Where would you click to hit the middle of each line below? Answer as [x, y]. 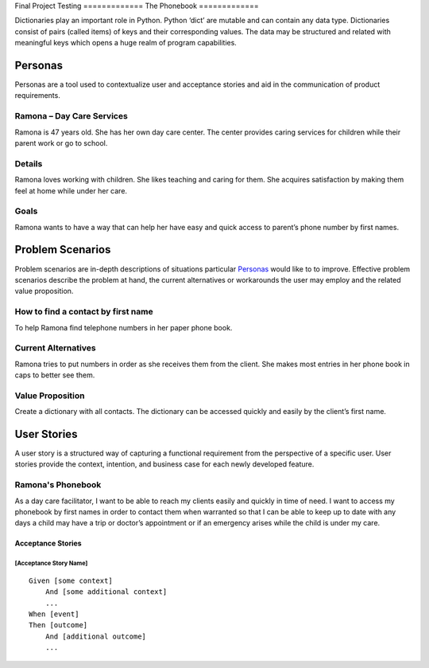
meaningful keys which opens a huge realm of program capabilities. [126, 43]
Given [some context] [71, 580]
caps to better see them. [55, 375]
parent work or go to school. [61, 143]
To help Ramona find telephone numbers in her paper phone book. [124, 327]
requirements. [38, 96]
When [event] [54, 614]
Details [29, 163]
